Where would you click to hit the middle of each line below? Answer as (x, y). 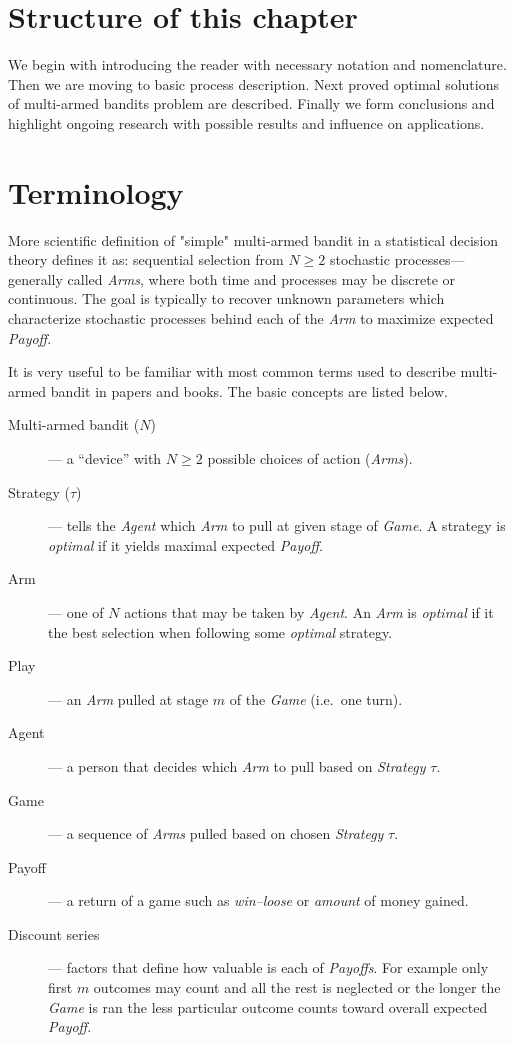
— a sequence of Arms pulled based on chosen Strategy (216, 833)
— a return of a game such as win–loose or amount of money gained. (258, 900)
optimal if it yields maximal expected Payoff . (185, 544)
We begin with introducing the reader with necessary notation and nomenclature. (257, 64)
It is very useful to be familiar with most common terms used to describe (232, 371)
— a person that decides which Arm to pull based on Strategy (237, 765)
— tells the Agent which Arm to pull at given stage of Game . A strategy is (277, 525)
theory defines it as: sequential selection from (146, 259)
